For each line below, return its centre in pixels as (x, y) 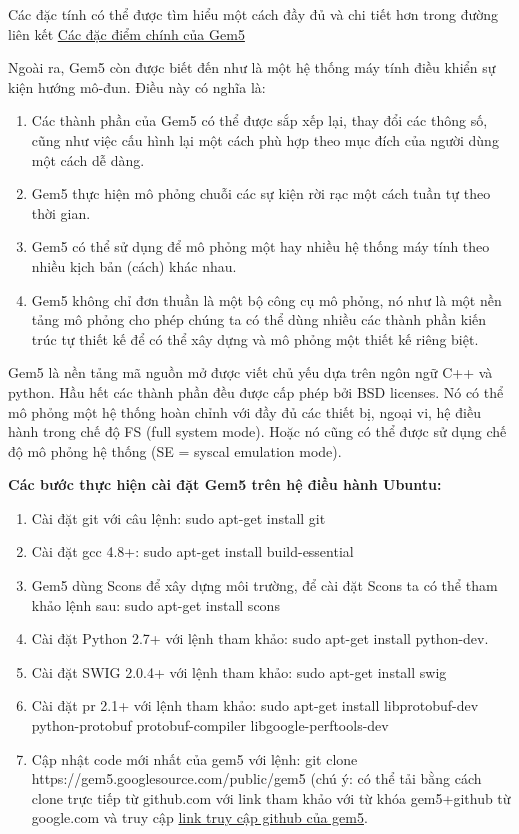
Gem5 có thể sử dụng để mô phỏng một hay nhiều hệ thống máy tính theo (260, 246)
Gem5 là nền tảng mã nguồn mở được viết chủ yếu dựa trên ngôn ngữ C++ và (250, 372)
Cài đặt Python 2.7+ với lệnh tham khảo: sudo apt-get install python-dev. (260, 638)
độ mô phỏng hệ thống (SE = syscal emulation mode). (175, 450)
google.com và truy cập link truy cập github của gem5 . (199, 817)
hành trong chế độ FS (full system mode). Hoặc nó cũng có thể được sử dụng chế (257, 431)
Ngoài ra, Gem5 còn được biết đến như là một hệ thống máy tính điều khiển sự (252, 67)
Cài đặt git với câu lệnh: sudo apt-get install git (178, 517)
